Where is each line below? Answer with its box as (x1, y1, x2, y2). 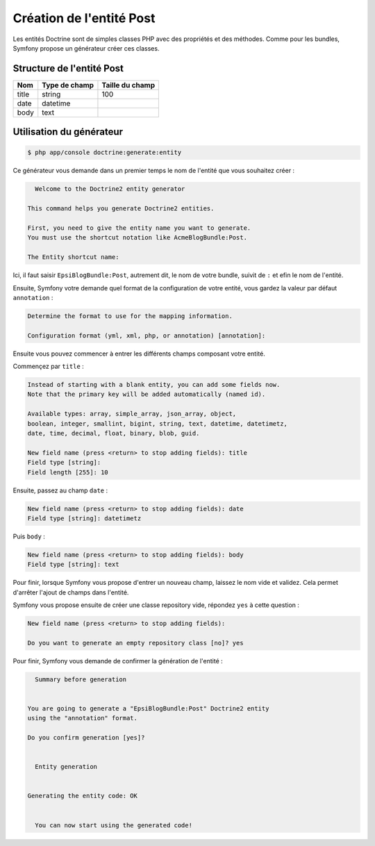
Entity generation (35, 763, 97, 771)
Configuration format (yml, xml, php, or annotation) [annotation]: (27, 331, 266, 340)
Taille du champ (101, 80, 156, 90)
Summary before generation (35, 675, 127, 683)
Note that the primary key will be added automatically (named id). (27, 390, 266, 399)
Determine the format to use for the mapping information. (27, 312, 233, 320)
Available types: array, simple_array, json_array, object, (27, 410, 237, 418)
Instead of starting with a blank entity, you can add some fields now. (27, 381, 281, 389)
